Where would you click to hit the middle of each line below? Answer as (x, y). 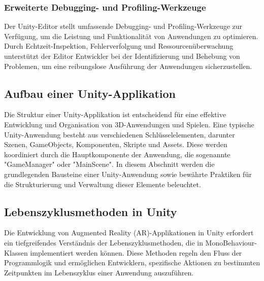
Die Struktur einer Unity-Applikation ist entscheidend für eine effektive (115, 114)
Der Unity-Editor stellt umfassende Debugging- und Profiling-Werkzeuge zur (123, 26)
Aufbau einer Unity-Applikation (90, 93)
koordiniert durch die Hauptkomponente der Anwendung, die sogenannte (117, 154)
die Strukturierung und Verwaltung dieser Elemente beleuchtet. (103, 184)
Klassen (16, 252)
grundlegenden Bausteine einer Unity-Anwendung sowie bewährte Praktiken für (128, 174)
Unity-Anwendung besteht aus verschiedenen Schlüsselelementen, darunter (120, 134)
